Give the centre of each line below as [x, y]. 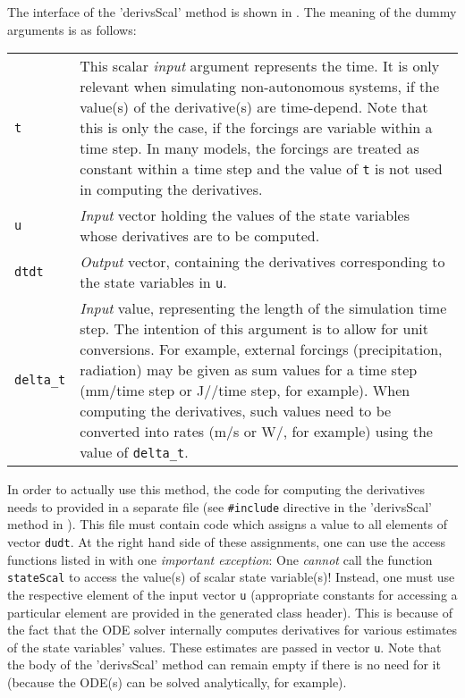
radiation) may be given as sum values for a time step [249, 370]
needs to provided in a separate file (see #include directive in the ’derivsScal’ [220, 506]
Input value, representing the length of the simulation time [263, 308]
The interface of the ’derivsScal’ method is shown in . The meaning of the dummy [232, 12]
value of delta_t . [134, 452]
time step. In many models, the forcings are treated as [249, 148]
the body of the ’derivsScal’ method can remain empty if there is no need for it [224, 664]
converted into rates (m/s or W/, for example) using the [256, 432]
